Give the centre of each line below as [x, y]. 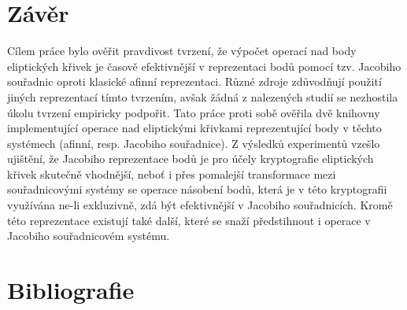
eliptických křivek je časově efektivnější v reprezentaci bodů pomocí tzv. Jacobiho [204, 66]
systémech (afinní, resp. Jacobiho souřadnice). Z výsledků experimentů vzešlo [194, 143]
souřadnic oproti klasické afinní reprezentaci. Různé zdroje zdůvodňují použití [194, 81]
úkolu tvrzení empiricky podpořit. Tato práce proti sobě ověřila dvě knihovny [194, 112]
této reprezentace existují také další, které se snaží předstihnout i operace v [189, 220]
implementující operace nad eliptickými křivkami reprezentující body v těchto [194, 128]
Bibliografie [71, 290]
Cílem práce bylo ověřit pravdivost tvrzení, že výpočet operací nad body [182, 51]
